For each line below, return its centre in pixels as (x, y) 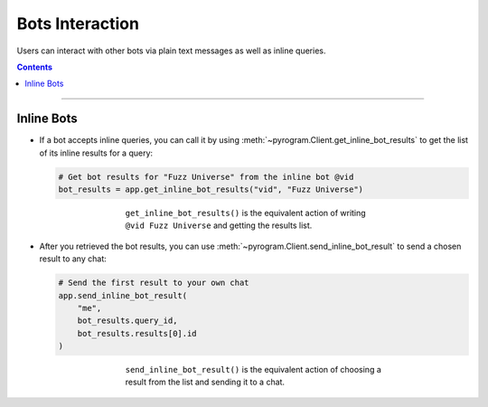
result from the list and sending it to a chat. (205, 382)
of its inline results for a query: (96, 153)
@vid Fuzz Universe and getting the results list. (219, 225)
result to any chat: (73, 259)
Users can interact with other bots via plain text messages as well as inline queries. (171, 51)
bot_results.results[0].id (137, 333)
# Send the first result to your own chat (154, 283)
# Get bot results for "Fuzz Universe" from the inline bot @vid (206, 177)
